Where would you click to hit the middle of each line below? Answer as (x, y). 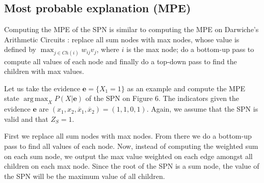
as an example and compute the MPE (186, 88)
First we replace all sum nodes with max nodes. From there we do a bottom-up (128, 136)
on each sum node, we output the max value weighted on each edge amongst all (128, 156)
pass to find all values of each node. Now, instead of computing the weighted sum (131, 146)
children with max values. (44, 71)
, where (108, 49)
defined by (20, 49)
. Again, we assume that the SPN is (202, 109)
